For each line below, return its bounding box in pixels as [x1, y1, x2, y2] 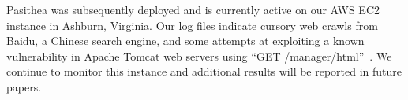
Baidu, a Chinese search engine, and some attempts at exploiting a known [6, 32, 365, 49]
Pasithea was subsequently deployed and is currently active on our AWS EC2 [6, 2, 380, 17]
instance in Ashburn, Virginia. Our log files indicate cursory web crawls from [6, 17, 378, 33]
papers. [6, 78, 42, 94]
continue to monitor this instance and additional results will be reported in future [6, 63, 402, 80]
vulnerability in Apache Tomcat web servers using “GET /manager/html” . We [6, 47, 392, 64]
